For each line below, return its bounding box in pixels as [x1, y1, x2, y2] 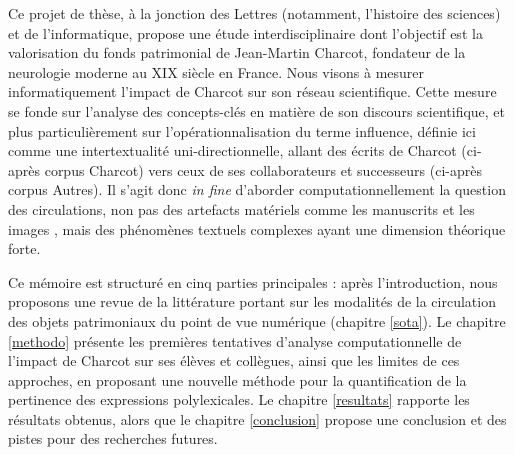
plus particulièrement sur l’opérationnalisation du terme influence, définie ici [8, 120, 476, 141]
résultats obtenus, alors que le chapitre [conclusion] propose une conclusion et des [8, 408, 507, 429]
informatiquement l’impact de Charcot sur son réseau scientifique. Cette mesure [8, 81, 497, 102]
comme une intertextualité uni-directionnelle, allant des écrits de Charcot [8, 140, 457, 161]
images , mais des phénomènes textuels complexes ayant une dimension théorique [8, 218, 506, 239]
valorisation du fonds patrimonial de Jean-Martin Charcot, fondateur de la [8, 42, 466, 63]
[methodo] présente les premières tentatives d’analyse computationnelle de [8, 330, 462, 351]
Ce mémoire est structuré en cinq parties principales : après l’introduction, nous [8, 271, 498, 292]
